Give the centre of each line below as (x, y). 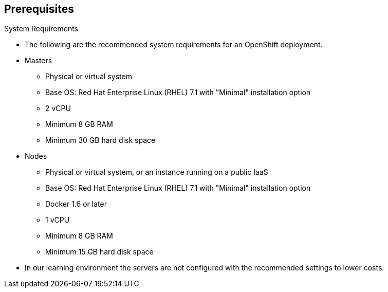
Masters (39, 61)
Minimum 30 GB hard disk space (100, 140)
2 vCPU (58, 108)
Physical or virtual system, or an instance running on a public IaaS (157, 172)
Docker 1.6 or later (76, 204)
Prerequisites (39, 9)
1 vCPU (58, 220)
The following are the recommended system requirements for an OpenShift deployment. (174, 45)
